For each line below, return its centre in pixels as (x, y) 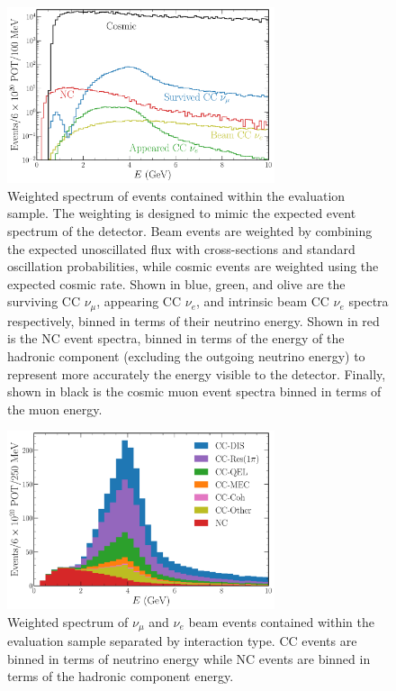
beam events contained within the (281, 621)
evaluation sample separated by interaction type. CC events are (182, 641)
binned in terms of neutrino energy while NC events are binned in (189, 658)
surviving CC (44, 301)
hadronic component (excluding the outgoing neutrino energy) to (186, 356)
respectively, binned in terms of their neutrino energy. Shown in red (193, 320)
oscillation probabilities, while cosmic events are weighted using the (193, 266)
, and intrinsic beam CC (263, 301)
